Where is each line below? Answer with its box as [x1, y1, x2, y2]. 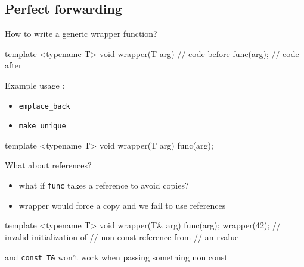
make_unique [18, 122, 66, 131]
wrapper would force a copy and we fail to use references [18, 199, 226, 211]
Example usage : [5, 78, 65, 91]
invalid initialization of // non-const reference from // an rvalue [5, 230, 239, 243]
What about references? [5, 159, 92, 171]
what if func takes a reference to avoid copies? [18, 179, 189, 191]
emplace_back [18, 102, 70, 111]
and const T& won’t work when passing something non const [5, 250, 228, 263]
